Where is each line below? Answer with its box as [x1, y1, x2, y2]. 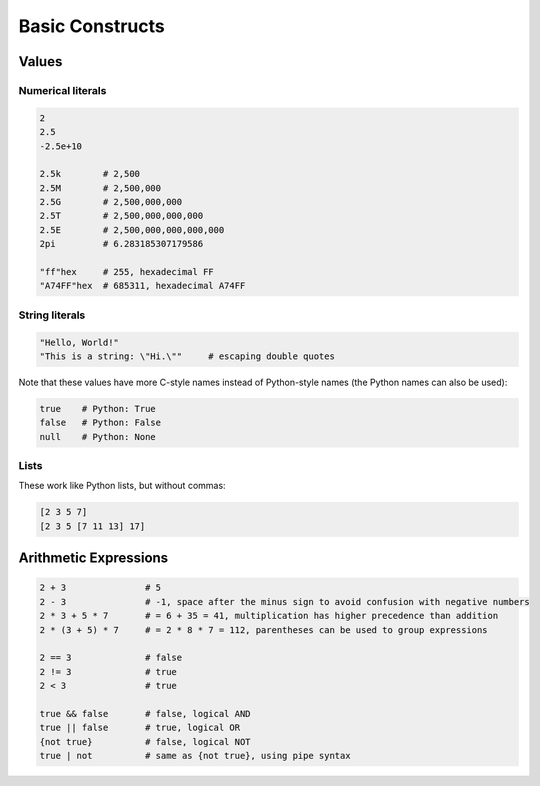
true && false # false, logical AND [39, 708, 251, 719]
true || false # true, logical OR [39, 722, 240, 734]
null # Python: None [39, 431, 157, 442]
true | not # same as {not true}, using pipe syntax [39, 750, 351, 762]
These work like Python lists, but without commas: [18, 480, 226, 492]
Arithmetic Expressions [18, 550, 169, 567]
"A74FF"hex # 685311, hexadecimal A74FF [39, 280, 246, 292]
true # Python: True [39, 403, 157, 414]
